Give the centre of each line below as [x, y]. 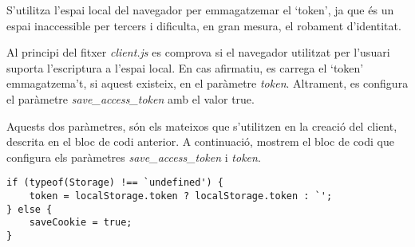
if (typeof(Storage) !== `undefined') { [115, 183]
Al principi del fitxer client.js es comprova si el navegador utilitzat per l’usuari [198, 52]
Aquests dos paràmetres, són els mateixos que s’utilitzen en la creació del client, [202, 125]
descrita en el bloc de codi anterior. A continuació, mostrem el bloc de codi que [200, 141]
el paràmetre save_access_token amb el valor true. [130, 98]
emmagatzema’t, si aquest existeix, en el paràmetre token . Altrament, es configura [207, 83]
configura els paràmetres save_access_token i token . [134, 157]
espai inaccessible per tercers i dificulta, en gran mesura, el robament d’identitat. [204, 25]
